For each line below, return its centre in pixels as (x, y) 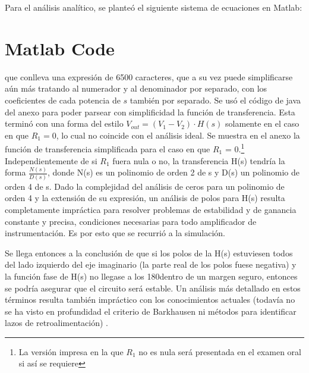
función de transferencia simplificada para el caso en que (108, 148)
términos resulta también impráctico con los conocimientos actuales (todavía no (150, 300)
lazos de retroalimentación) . (56, 323)
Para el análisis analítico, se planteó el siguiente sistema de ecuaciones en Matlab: (154, 7)
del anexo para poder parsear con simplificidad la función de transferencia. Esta (150, 112)
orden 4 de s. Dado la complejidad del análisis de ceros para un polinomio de (145, 186)
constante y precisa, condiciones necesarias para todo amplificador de (131, 221)
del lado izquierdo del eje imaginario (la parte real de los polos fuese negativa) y (151, 264)
